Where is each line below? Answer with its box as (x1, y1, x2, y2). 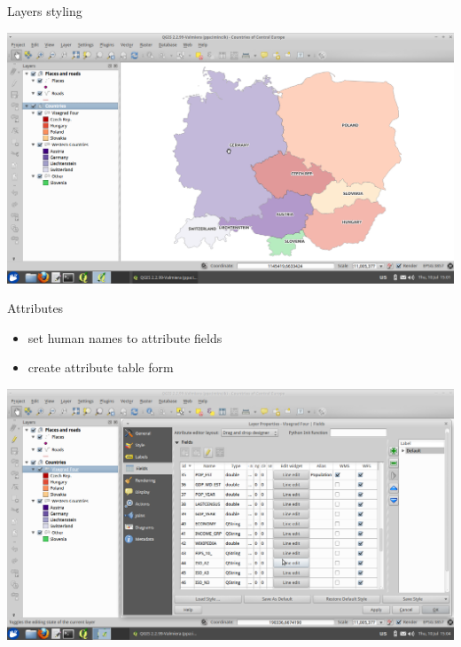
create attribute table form (27, 358, 174, 377)
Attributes (7, 299, 64, 317)
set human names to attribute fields (27, 328, 223, 347)
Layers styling (7, 2, 82, 19)
